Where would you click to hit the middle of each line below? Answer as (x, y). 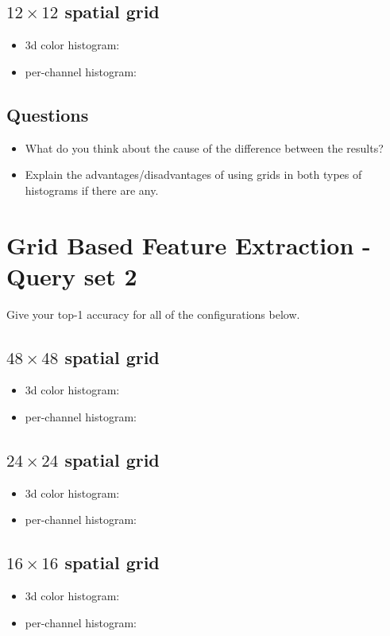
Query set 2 (72, 275)
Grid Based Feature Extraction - (189, 244)
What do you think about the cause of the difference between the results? (204, 147)
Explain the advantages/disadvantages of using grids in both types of (193, 175)
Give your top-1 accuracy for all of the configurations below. (153, 314)
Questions (48, 114)
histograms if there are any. (92, 190)
